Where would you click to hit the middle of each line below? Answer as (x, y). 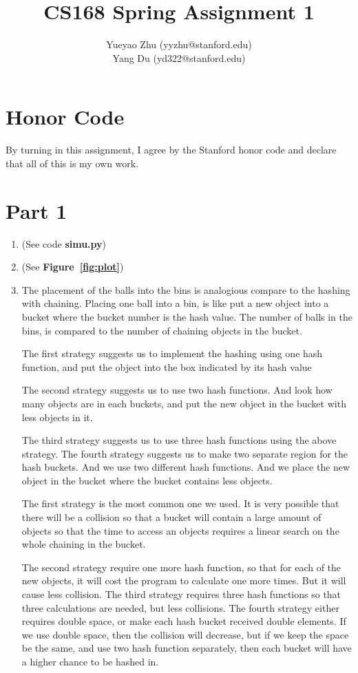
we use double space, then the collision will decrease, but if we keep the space (185, 634)
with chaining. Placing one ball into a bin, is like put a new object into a (175, 303)
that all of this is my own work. (72, 163)
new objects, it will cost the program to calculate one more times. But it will (184, 580)
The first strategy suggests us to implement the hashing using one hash (172, 353)
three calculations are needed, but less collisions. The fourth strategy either (180, 607)
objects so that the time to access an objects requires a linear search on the (180, 530)
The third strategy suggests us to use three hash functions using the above (179, 440)
